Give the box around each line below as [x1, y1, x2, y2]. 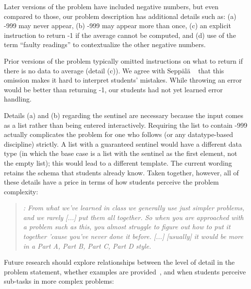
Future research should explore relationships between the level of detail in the [4, 257, 235, 267]
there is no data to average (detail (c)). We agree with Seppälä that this [4, 65, 224, 75]
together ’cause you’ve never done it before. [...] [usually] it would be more [23, 231, 243, 241]
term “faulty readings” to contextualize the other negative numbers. [4, 39, 206, 50]
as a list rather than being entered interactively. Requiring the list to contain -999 [4, 119, 248, 130]
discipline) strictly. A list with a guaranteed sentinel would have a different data [4, 138, 242, 149]
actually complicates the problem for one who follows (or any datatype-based [4, 129, 234, 139]
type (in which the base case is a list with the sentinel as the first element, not [4, 148, 237, 158]
